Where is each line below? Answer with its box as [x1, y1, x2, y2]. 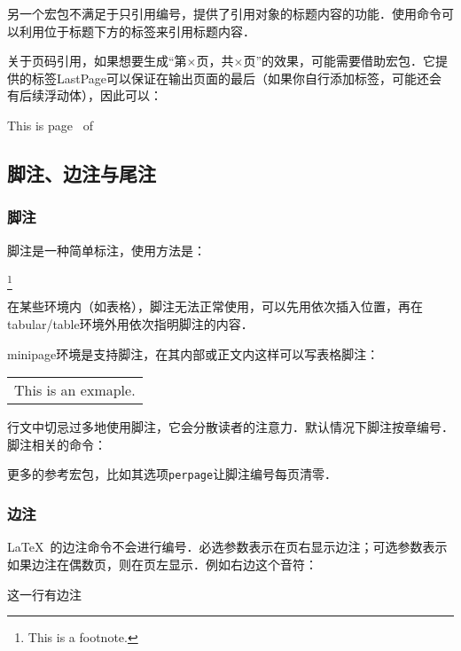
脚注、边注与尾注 [7, 159, 156, 186]
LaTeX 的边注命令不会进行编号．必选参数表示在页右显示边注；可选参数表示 [7, 537, 448, 556]
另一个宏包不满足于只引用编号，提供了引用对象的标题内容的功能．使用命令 [7, 4, 441, 22]
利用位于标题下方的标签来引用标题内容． [19, 21, 255, 40]
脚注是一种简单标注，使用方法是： [7, 240, 206, 259]
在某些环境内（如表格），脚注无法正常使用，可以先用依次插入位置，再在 [7, 297, 423, 316]
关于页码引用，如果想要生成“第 [7, 51, 187, 70]
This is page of [7, 115, 93, 134]
